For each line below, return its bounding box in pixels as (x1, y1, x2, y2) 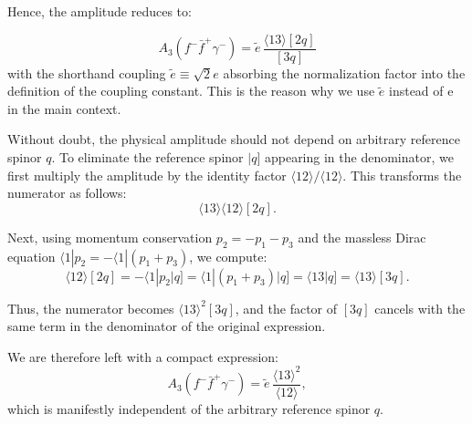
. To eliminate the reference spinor (51, 148, 244, 167)
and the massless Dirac (298, 227, 426, 246)
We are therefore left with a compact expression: (7, 346, 279, 366)
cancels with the (374, 298, 466, 317)
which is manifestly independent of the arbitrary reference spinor (7, 398, 371, 418)
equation (7, 246, 56, 265)
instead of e (388, 81, 454, 100)
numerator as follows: (7, 183, 127, 202)
